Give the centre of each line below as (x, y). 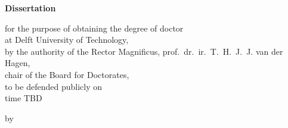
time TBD (24, 98)
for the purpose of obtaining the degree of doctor (94, 28)
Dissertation (30, 8)
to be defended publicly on (53, 86)
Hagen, (18, 63)
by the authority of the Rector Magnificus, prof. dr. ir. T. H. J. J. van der (144, 51)
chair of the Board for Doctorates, (67, 74)
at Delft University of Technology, (67, 40)
